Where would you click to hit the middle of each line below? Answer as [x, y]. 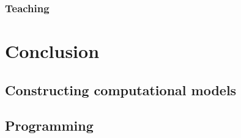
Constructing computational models [121, 89]
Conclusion [52, 51]
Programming [49, 125]
